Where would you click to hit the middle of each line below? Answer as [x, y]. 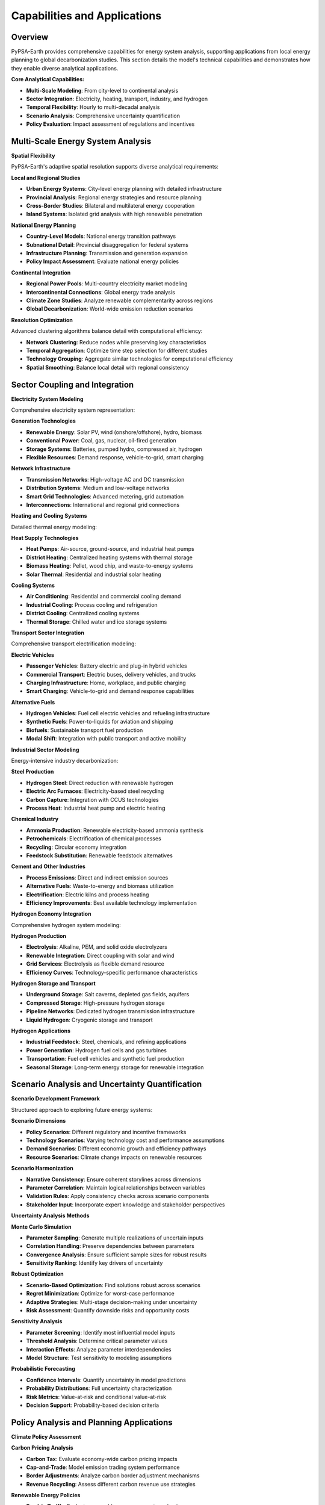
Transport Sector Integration [48, 633]
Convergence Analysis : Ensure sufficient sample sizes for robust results [116, 1255]
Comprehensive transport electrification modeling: [74, 644]
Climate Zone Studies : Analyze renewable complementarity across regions [119, 300]
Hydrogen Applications [41, 1031]
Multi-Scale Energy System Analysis [81, 141]
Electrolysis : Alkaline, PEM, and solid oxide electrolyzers [97, 947]
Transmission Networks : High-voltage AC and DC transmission [105, 479]
